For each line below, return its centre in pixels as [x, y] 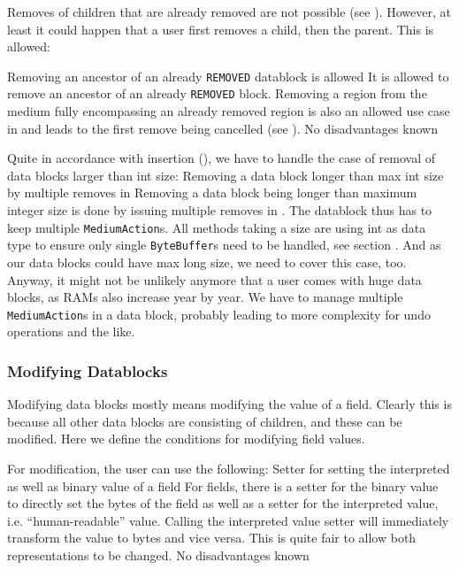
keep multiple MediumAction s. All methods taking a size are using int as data [217, 227]
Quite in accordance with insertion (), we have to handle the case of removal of [222, 158]
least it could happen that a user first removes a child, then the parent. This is [221, 29]
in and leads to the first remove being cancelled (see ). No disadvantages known [222, 128]
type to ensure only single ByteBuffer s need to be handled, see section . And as [224, 245]
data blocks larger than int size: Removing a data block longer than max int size [226, 175]
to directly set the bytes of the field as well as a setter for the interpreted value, [223, 503]
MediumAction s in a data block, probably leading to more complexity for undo [219, 314]
